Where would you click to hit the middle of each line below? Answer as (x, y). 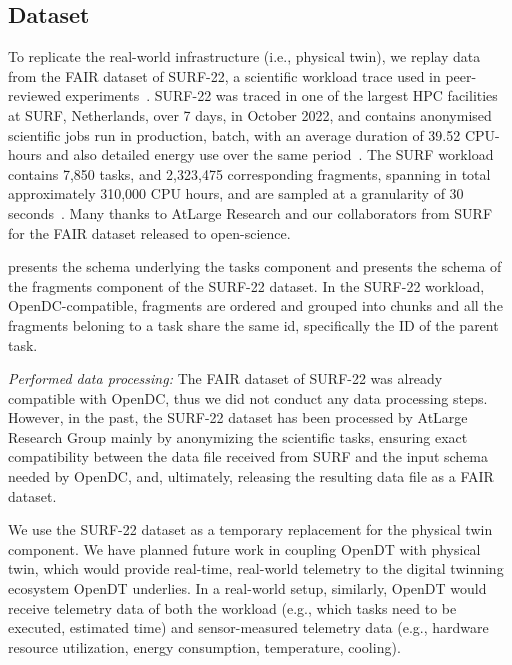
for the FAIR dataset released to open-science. (149, 232)
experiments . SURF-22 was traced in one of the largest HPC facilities (281, 95)
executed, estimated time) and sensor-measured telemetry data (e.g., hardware (248, 627)
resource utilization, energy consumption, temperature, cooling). (204, 646)
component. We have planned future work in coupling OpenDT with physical (244, 548)
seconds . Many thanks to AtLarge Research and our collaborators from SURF (250, 212)
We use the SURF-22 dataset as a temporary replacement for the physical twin (250, 529)
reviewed (34, 95)
